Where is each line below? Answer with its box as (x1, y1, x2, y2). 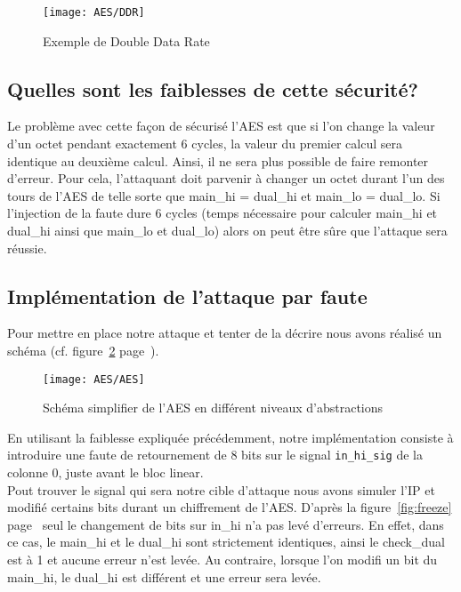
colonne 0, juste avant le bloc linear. (7, 463, 204, 482)
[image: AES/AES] (43, 372, 145, 386)
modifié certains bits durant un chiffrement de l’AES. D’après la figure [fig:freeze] (7, 498, 452, 516)
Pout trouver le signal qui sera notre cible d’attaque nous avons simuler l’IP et (7, 480, 435, 499)
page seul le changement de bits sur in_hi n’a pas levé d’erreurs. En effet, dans (7, 515, 444, 533)
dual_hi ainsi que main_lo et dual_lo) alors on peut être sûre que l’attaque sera (7, 221, 448, 240)
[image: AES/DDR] (43, 6, 145, 19)
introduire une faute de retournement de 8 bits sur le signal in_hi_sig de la (7, 445, 423, 464)
